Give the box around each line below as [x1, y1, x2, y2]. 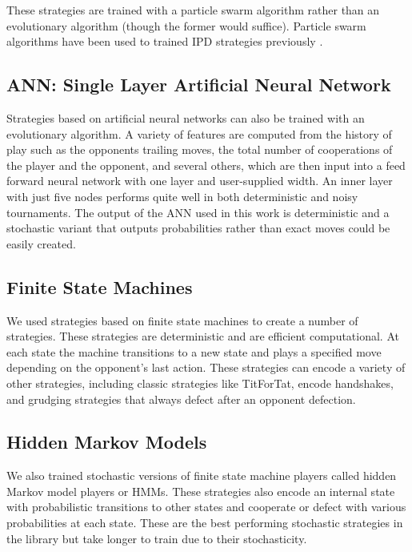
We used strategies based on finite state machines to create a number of [6, 312, 358, 328]
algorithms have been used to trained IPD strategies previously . [6, 33, 323, 50]
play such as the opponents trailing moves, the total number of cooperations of [6, 141, 393, 158]
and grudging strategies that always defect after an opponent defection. [6, 390, 356, 407]
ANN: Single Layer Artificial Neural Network [6, 72, 391, 97]
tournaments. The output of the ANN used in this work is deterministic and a [6, 203, 390, 220]
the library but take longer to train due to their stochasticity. [6, 530, 307, 546]
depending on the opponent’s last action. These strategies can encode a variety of [6, 359, 406, 376]
